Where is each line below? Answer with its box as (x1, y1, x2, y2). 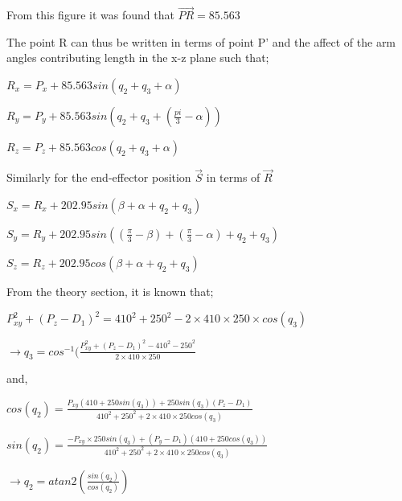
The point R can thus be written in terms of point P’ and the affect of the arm (6, 33, 396, 50)
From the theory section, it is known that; (6, 282, 214, 299)
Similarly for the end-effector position (6, 169, 191, 186)
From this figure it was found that (6, 6, 174, 23)
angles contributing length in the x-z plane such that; (6, 49, 269, 66)
